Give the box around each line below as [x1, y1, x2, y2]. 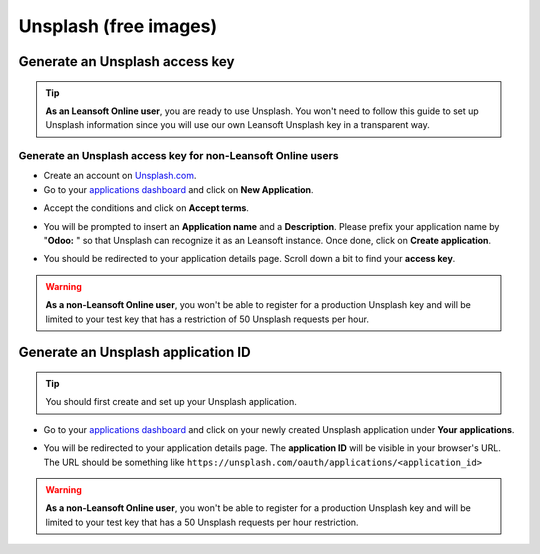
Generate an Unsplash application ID [18, 344, 251, 361]
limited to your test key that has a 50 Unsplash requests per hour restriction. [45, 516, 359, 528]
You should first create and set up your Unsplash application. [45, 396, 297, 408]
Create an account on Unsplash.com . [43, 170, 197, 182]
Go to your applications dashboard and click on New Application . [43, 183, 314, 195]
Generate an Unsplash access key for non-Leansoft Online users [18, 149, 339, 163]
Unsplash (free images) [18, 15, 218, 37]
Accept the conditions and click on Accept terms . [43, 202, 250, 214]
